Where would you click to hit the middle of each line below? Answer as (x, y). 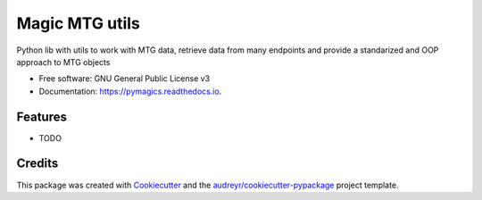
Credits (37, 164)
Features (42, 117)
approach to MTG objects (63, 62)
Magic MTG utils (78, 23)
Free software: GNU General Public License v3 (125, 79)
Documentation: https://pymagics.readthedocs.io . (130, 91)
